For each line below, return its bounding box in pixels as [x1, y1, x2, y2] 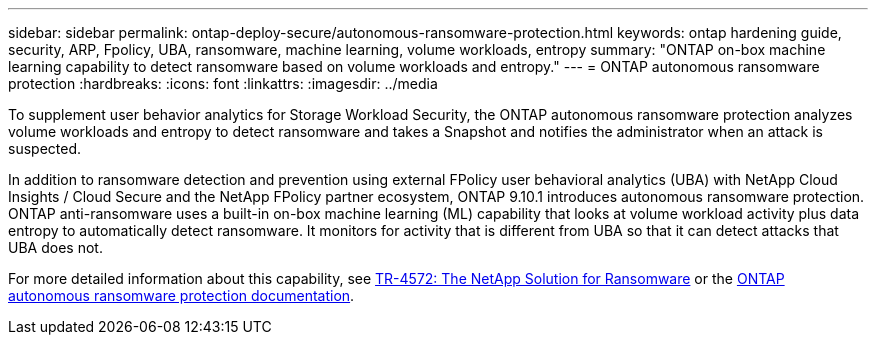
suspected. [8, 140, 82, 157]
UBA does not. [8, 239, 103, 256]
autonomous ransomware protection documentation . [8, 287, 355, 304]
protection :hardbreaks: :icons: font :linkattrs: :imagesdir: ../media [8, 75, 438, 92]
